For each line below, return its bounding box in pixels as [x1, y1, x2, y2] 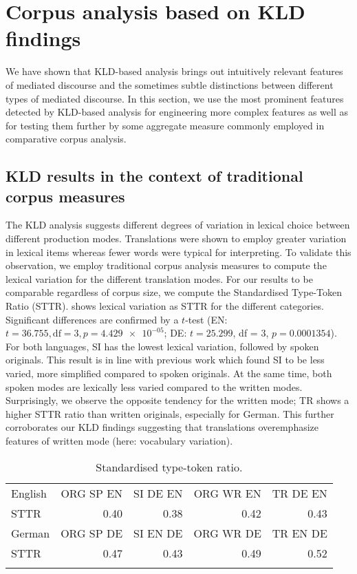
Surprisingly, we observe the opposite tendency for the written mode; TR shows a [6, 393, 349, 407]
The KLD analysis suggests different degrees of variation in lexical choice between [6, 217, 350, 232]
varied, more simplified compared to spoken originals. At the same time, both [6, 366, 332, 380]
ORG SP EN [61, 485, 123, 501]
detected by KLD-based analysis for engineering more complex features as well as [6, 105, 348, 119]
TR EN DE [272, 524, 327, 541]
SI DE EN [133, 485, 183, 501]
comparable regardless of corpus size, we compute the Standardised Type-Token [6, 285, 342, 299]
